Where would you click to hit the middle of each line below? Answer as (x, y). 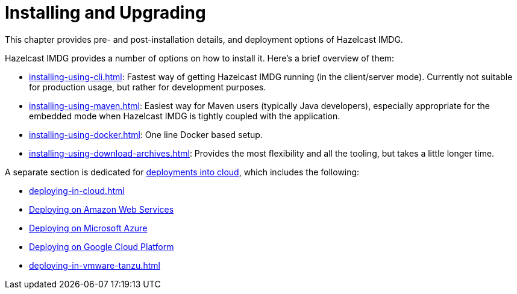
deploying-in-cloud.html (77, 190)
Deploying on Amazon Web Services (102, 209)
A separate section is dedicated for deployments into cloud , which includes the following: (182, 172)
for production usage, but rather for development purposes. (148, 87)
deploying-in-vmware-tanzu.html (95, 265)
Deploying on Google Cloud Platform (102, 246)
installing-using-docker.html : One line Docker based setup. (146, 134)
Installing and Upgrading (105, 13)
